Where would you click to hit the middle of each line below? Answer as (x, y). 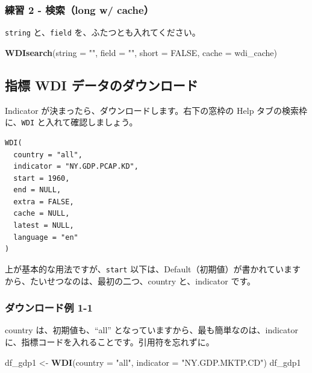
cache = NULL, (42, 214)
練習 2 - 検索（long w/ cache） (80, 9)
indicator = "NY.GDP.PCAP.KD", (76, 167)
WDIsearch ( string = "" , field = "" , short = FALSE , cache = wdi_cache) (141, 52)
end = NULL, (37, 190)
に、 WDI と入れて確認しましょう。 (71, 122)
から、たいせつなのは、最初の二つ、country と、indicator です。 (130, 281)
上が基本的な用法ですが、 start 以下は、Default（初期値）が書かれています (153, 268)
